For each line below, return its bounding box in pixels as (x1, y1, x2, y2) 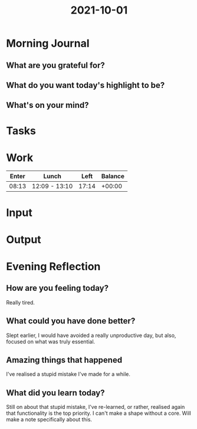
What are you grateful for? (6, 60, 105, 70)
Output (6, 232, 41, 246)
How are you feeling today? (6, 283, 109, 293)
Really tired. (6, 299, 35, 306)
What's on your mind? (6, 100, 90, 110)
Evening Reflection (6, 260, 101, 273)
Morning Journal (6, 37, 90, 50)
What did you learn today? (6, 388, 105, 398)
